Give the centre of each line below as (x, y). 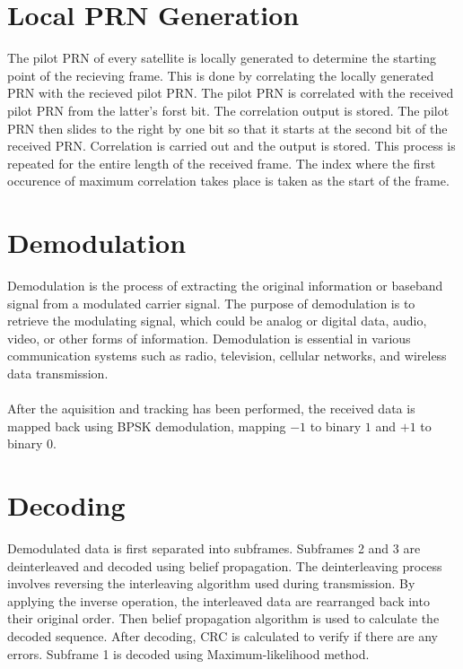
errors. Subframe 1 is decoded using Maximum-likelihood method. (188, 653)
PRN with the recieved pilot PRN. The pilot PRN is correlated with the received (231, 93)
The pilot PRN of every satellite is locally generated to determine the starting (222, 58)
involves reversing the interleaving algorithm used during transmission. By (211, 583)
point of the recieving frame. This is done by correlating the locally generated (221, 75)
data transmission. (58, 373)
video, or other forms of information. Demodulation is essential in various (209, 338)
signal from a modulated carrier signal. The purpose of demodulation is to (211, 303)
